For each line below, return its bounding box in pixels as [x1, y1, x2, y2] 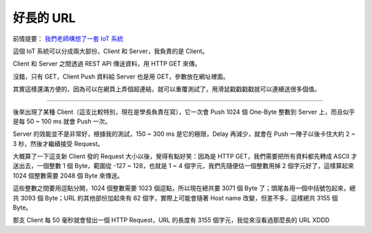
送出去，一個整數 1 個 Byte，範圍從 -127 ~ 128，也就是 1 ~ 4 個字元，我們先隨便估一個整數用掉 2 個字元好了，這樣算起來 [12, 162, 355, 170]
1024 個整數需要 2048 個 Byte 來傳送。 [12, 171, 124, 179]
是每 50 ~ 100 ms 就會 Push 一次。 [12, 117, 112, 125]
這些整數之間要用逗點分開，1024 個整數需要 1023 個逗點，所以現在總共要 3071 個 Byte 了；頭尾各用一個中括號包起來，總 [12, 184, 356, 192]
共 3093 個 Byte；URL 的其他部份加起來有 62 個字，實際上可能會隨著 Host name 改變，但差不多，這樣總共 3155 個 [12, 194, 338, 202]
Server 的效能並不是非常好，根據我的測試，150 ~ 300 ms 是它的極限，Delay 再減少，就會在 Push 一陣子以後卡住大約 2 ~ [12, 130, 355, 138]
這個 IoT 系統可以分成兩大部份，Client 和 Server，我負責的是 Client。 [12, 47, 209, 55]
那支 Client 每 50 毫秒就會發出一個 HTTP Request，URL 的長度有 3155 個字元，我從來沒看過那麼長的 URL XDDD [12, 216, 330, 224]
